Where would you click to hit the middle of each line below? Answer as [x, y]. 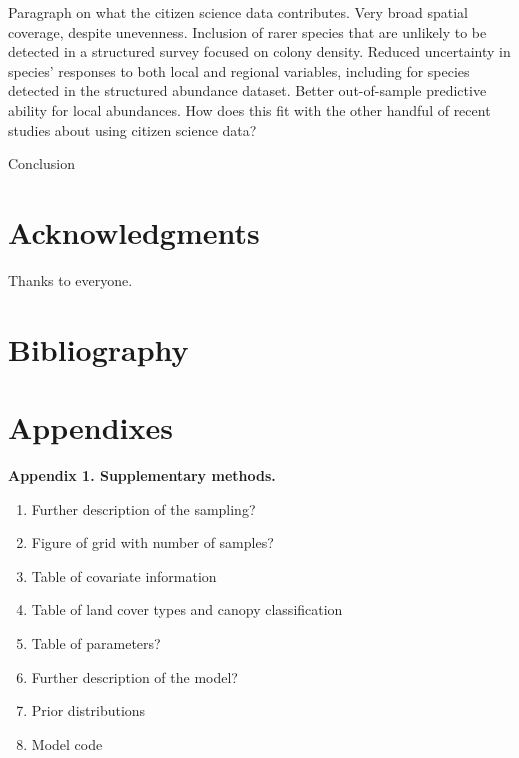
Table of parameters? [96, 642]
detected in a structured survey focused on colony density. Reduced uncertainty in [259, 51]
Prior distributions [88, 710]
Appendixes [90, 427]
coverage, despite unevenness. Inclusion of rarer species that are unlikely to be [247, 31]
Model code [67, 743]
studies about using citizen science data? [132, 129]
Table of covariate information [124, 575]
